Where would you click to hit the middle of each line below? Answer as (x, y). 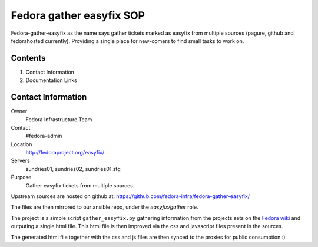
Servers (21, 161)
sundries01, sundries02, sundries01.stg (73, 169)
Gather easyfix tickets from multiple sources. (80, 185)
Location (21, 144)
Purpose (21, 177)
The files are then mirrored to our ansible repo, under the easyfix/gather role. (105, 207)
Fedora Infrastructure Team (59, 119)
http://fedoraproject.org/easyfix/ (65, 153)
